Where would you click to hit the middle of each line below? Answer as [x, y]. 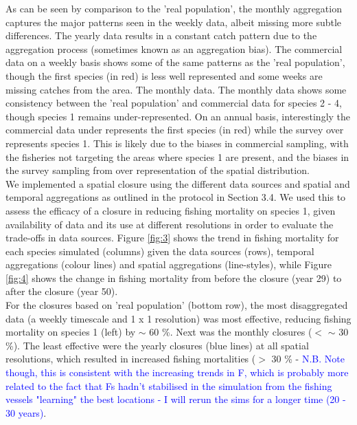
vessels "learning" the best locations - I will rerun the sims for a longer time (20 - [176, 399]
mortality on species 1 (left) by [71, 332]
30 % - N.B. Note [308, 359]
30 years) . [26, 412]
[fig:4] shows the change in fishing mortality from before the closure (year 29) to [174, 277]
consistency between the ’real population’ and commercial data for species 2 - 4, [174, 103]
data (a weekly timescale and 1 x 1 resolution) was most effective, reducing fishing [178, 318]
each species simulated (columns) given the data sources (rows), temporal [160, 251]
